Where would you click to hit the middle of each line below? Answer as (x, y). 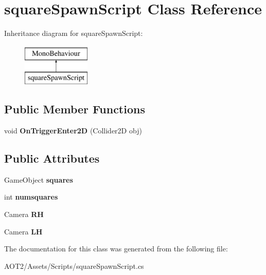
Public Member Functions (75, 109)
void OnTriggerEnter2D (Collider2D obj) (73, 131)
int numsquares (31, 197)
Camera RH (24, 214)
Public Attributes (52, 158)
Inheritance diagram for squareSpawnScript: (74, 33)
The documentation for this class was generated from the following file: (116, 249)
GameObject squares (39, 179)
